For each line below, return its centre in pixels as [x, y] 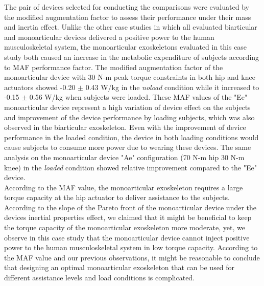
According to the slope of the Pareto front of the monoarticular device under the [130, 207]
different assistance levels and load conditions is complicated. [100, 278]
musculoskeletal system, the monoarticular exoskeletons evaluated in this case [126, 47]
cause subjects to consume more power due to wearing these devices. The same [128, 147]
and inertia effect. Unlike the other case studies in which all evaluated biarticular [131, 27]
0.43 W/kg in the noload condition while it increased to [172, 87]
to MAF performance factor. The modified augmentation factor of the [114, 67]
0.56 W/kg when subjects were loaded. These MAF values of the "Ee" [138, 97]
